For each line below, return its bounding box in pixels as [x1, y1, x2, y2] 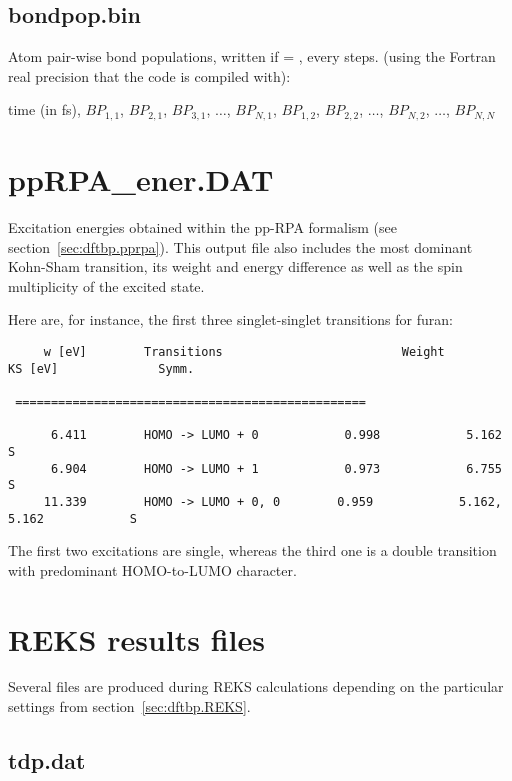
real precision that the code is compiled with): [8, 65, 291, 86]
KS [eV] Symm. [8, 361, 195, 376]
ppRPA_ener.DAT [8, 159, 274, 200]
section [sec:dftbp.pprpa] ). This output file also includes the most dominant [8, 236, 473, 257]
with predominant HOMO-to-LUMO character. [8, 559, 297, 580]
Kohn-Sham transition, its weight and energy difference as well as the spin [8, 256, 463, 277]
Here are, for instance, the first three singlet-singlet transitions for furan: [8, 309, 453, 330]
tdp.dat [8, 745, 86, 776]
